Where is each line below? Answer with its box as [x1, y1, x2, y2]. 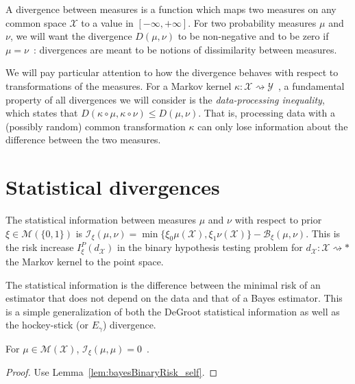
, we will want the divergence [10, 29, 132, 43]
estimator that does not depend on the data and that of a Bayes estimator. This [5, 291, 343, 305]
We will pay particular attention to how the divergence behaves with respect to [5, 65, 339, 80]
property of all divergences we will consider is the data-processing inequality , [5, 92, 325, 106]
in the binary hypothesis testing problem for [117, 240, 303, 254]
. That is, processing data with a [198, 106, 335, 120]
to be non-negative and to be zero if [177, 29, 329, 43]
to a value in [81, 15, 134, 29]
